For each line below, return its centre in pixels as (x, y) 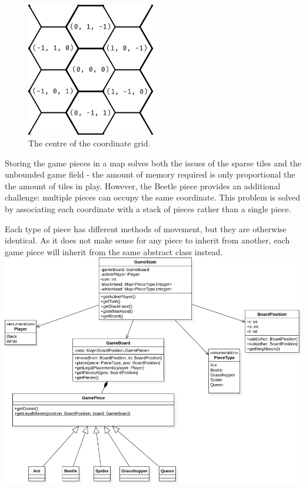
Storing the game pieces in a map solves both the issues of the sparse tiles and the (153, 163)
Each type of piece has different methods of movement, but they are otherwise (146, 228)
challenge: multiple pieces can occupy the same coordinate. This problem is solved (153, 197)
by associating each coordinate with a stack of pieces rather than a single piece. (148, 208)
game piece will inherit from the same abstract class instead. (114, 251)
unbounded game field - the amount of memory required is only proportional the (150, 174)
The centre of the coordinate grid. (89, 143)
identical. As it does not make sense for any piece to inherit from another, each (147, 240)
